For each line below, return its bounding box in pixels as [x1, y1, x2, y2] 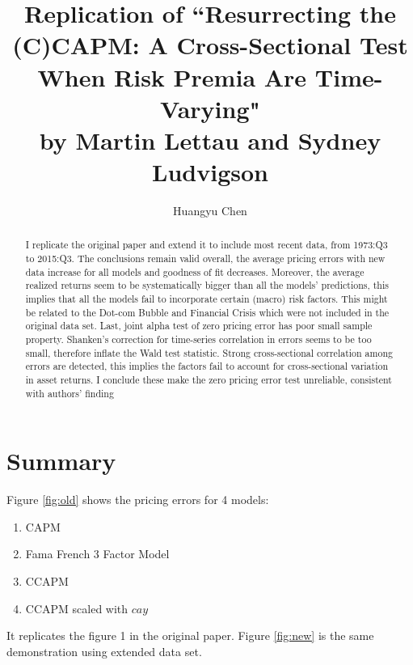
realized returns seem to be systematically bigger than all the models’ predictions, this [25, 278, 389, 292]
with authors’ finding [25, 386, 114, 400]
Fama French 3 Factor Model [25, 545, 170, 562]
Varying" [160, 91, 260, 125]
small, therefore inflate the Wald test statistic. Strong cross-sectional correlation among [25, 345, 393, 359]
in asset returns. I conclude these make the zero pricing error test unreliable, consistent [25, 373, 392, 387]
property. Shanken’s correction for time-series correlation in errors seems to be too [25, 332, 372, 346]
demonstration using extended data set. [6, 642, 202, 659]
